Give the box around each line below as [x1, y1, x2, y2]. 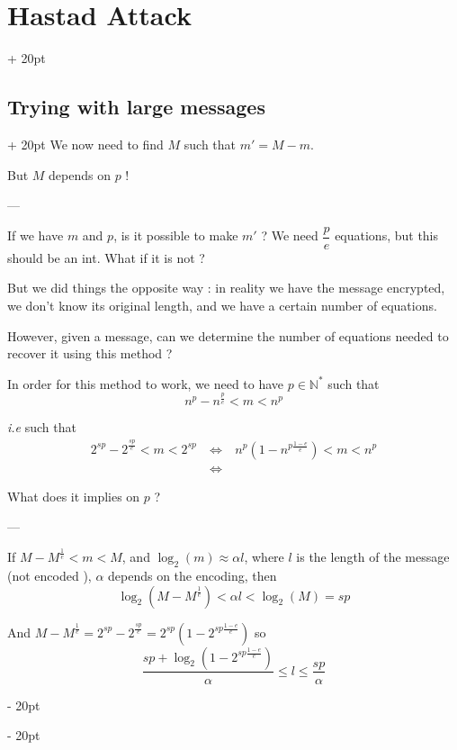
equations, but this [335, 226, 439, 245]
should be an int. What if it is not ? [7, 248, 205, 267]
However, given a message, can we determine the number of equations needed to [7, 326, 449, 345]
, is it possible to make [113, 226, 238, 245]
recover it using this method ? [7, 344, 173, 363]
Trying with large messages [7, 93, 265, 121]
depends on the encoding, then [108, 565, 277, 584]
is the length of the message [296, 547, 450, 566]
